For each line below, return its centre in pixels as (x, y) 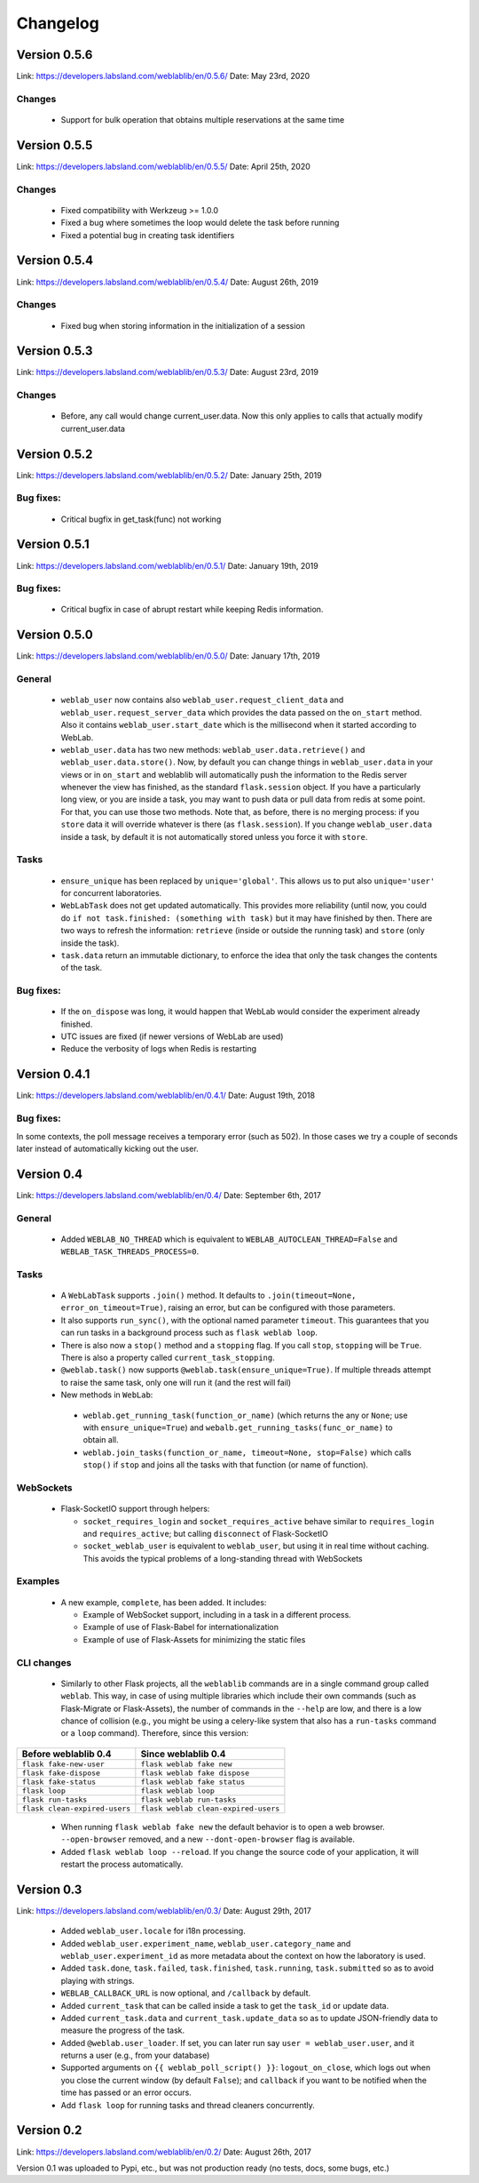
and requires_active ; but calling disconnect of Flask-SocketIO (205, 1533)
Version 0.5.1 (53, 544)
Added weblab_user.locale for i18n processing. (153, 1931)
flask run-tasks (55, 1799)
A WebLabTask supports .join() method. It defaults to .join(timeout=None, (208, 1295)
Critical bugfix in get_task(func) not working (141, 519)
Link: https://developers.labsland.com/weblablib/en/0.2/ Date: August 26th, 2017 (164, 2152)
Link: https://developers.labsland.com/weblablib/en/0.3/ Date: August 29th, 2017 (164, 1910)
